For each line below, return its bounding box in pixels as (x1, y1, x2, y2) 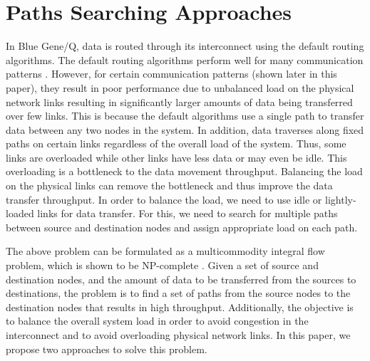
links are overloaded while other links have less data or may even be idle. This (6, 150, 347, 164)
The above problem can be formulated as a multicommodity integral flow (6, 244, 325, 258)
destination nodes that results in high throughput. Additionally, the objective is (6, 299, 354, 314)
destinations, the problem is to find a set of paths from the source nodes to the (6, 286, 351, 300)
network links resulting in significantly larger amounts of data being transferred (6, 94, 353, 109)
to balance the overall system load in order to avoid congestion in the (6, 313, 309, 328)
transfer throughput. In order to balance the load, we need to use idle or (6, 192, 322, 206)
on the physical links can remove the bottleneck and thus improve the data (6, 178, 333, 193)
